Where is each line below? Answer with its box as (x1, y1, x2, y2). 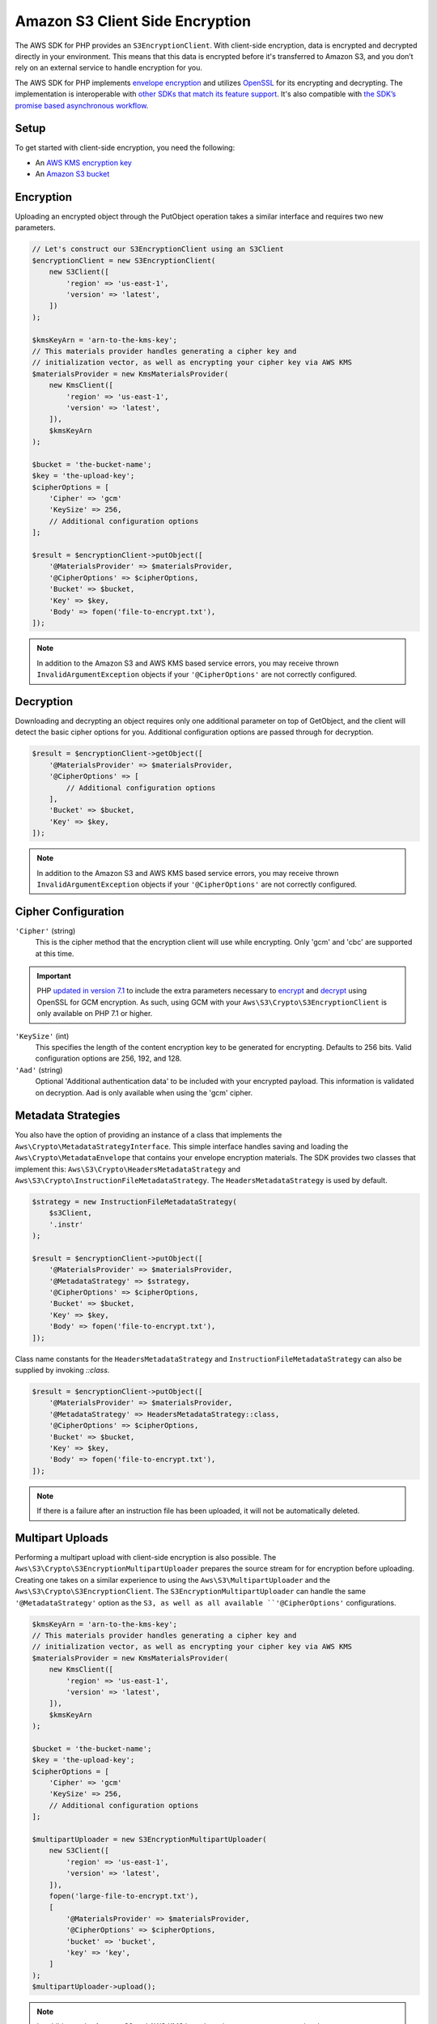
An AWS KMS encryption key (35, 158, 133, 168)
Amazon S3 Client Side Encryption (15, 12, 251, 30)
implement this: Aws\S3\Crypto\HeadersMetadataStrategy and (15, 1164, 241, 1174)
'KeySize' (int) (15, 1031, 70, 1040)
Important (36, 971, 72, 980)
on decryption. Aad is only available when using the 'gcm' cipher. (35, 1087, 253, 1097)
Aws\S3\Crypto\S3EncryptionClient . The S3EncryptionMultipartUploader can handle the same (15, 1587, 366, 1597)
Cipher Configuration (15, 904, 125, 918)
